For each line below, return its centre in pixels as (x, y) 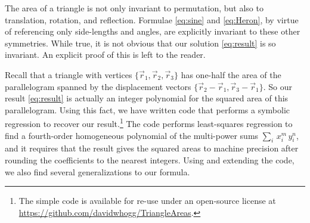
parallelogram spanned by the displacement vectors (98, 86)
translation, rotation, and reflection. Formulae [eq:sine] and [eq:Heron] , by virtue (152, 19)
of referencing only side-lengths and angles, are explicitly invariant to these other (153, 31)
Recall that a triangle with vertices (69, 74)
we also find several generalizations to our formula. (97, 171)
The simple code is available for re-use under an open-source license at (147, 201)
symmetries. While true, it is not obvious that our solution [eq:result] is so (140, 43)
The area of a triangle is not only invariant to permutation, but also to (134, 8)
